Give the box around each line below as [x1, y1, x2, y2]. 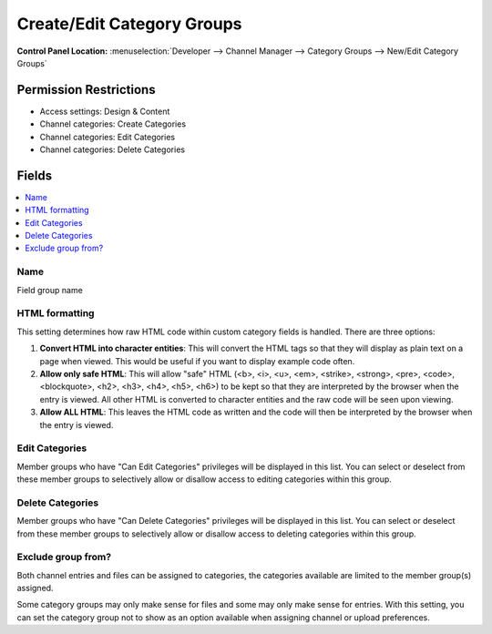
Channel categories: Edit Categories [39, 131, 176, 142]
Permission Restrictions [16, 82, 156, 97]
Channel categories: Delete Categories [39, 144, 186, 155]
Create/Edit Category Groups [16, 14, 242, 34]
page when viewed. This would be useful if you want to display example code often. [39, 355, 355, 366]
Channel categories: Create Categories [39, 118, 187, 129]
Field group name [16, 284, 84, 295]
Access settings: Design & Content [39, 106, 170, 117]
